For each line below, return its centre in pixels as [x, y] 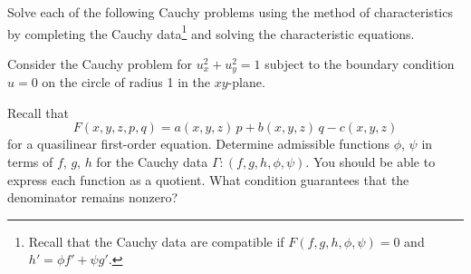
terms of [30, 162]
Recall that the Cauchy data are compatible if [156, 241]
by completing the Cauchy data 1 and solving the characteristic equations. [211, 32]
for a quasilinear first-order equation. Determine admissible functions [199, 144]
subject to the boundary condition [360, 63]
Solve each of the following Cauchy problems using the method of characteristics [230, 12]
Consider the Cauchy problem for [100, 63]
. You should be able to [370, 162]
